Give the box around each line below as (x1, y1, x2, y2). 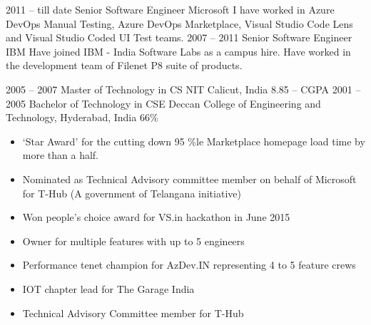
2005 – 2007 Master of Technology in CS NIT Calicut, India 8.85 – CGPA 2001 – (6, 81, 361, 96)
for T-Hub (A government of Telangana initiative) (22, 185, 241, 200)
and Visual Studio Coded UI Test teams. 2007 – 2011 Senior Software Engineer (6, 30, 352, 45)
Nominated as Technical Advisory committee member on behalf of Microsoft (22, 171, 357, 186)
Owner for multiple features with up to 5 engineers (22, 233, 245, 248)
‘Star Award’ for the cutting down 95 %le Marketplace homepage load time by (22, 133, 365, 148)
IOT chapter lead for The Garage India (22, 281, 195, 296)
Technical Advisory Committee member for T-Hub (22, 305, 244, 320)
